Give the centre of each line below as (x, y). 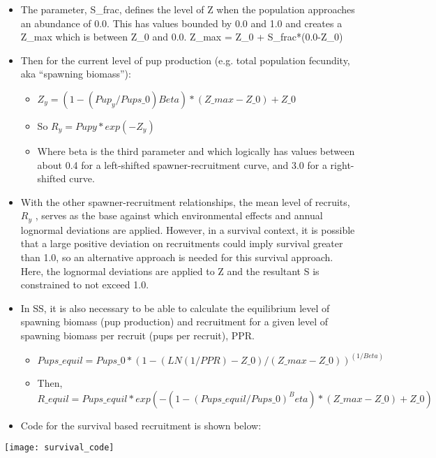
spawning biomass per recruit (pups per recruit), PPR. (138, 335)
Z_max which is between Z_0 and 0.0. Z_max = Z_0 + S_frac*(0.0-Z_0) (182, 37)
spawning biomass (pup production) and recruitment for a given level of (174, 322)
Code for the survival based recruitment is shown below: (141, 425)
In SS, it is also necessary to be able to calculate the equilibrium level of (175, 308)
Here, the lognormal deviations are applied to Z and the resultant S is (170, 271)
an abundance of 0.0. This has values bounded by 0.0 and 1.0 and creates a (181, 23)
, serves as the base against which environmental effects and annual (179, 215)
